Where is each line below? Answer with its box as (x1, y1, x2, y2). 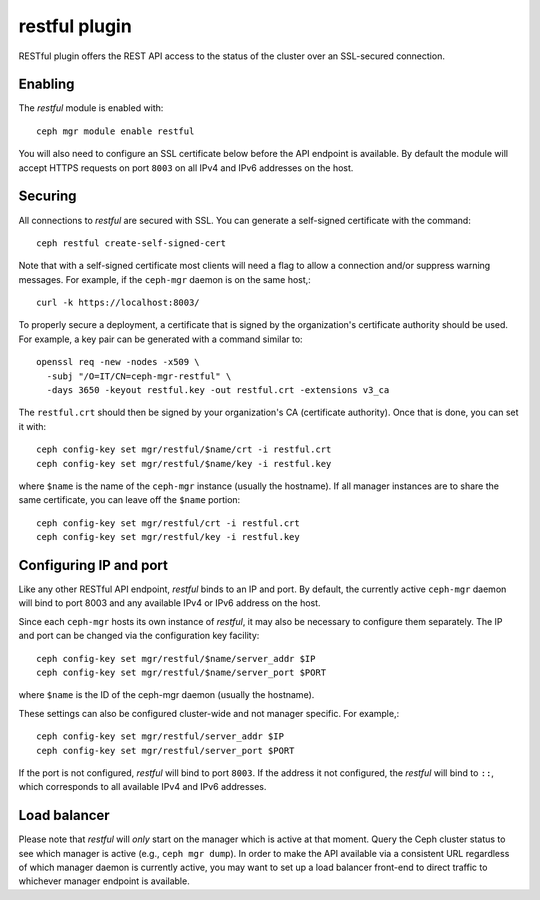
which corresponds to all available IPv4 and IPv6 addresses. (18, 781, 267, 793)
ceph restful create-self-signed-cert (36, 237, 227, 249)
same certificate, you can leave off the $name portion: (18, 494, 241, 506)
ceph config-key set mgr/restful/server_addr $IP (36, 731, 285, 742)
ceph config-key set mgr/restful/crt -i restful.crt (36, 517, 300, 529)
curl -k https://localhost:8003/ (36, 297, 200, 309)
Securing (18, 188, 77, 205)
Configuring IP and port (18, 556, 169, 574)
